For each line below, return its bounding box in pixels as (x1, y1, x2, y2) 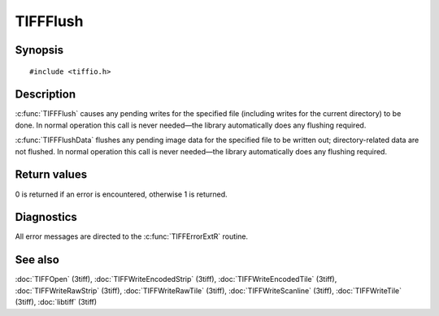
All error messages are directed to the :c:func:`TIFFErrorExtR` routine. (15, 232, 248, 241)
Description (15, 88, 76, 102)
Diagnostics (15, 210, 77, 224)
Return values (15, 167, 88, 182)
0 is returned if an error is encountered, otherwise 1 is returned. (15, 189, 228, 199)
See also (15, 253, 60, 267)
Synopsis (15, 43, 64, 57)
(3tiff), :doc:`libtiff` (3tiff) (15, 297, 98, 307)
